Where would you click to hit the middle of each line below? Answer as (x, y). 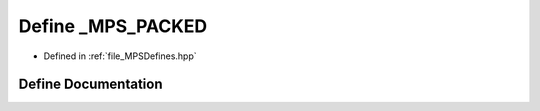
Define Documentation (90, 84)
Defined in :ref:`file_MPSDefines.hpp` (120, 56)
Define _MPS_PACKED (113, 26)
